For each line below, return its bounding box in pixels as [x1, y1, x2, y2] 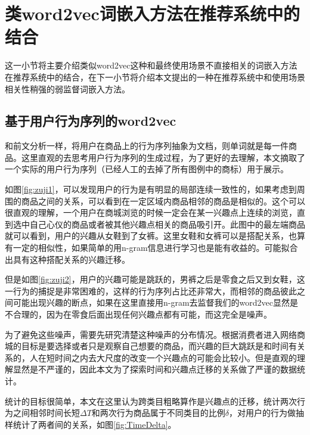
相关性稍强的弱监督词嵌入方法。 [5, 82, 130, 95]
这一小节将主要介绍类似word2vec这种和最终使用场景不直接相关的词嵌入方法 [5, 59, 297, 72]
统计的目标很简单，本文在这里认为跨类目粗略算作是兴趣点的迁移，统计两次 [5, 394, 297, 407]
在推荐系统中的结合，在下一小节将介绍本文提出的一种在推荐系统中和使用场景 [5, 70, 305, 83]
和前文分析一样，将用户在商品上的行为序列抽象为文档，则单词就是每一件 [5, 139, 289, 152]
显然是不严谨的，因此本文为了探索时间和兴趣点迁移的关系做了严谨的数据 [13, 363, 297, 375]
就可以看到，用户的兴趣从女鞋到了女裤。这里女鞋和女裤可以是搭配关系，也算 [5, 229, 305, 242]
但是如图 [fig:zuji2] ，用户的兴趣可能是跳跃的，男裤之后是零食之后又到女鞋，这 [5, 273, 305, 285]
